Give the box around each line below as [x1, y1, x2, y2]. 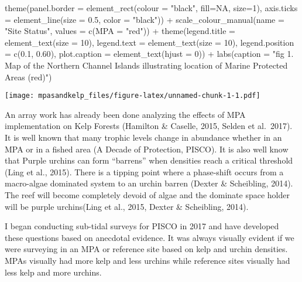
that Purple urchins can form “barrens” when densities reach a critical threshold [5, 154, 293, 167]
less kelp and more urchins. [5, 266, 102, 278]
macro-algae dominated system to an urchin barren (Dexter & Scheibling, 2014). [5, 177, 293, 189]
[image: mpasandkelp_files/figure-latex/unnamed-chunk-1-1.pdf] [5, 91, 260, 100]
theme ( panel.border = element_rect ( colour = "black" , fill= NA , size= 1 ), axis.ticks [5, 2, 298, 13]
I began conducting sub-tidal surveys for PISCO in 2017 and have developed [5, 220, 279, 232]
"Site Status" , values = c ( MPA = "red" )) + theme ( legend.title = [5, 25, 235, 37]
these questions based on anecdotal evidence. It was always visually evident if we [5, 231, 294, 243]
